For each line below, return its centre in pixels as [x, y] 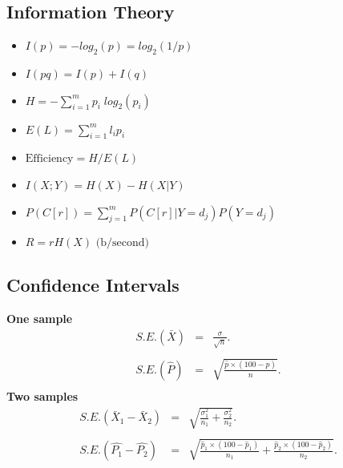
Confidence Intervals [93, 285]
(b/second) [122, 243]
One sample [40, 319]
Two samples [42, 395]
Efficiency [49, 159]
